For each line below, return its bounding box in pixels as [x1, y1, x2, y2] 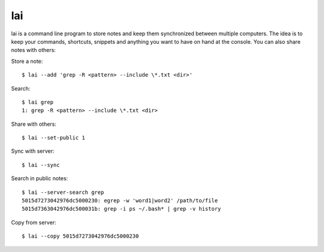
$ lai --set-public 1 [22, 135, 85, 141]
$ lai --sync [22, 162, 60, 168]
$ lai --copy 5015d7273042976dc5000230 [22, 233, 139, 239]
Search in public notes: [11, 175, 68, 182]
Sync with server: [11, 147, 55, 155]
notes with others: [11, 47, 56, 54]
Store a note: [11, 57, 43, 65]
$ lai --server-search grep [22, 189, 104, 196]
